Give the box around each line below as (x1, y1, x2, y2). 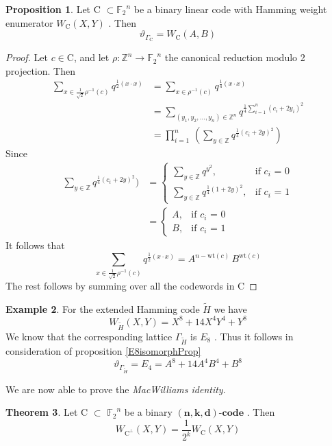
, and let (73, 50, 110, 64)
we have (214, 301, 247, 316)
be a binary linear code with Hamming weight (133, 2, 327, 16)
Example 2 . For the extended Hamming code (5, 301, 200, 316)
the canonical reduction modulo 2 (164, 50, 305, 64)
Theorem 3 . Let (5, 405, 78, 419)
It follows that (5, 238, 65, 253)
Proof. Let (5, 50, 48, 64)
